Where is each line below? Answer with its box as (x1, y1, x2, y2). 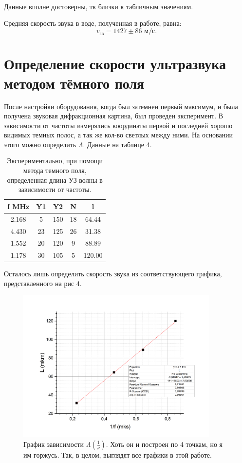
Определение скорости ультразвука (4, 54, 226, 74)
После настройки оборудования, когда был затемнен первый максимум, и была (4, 101, 238, 111)
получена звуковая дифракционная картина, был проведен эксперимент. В (4, 111, 223, 121)
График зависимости (23, 439, 84, 449)
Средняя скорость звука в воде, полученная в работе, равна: (4, 18, 182, 28)
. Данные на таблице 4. (83, 139, 152, 149)
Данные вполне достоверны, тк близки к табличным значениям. (4, 1, 193, 11)
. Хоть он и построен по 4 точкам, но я (106, 439, 223, 449)
